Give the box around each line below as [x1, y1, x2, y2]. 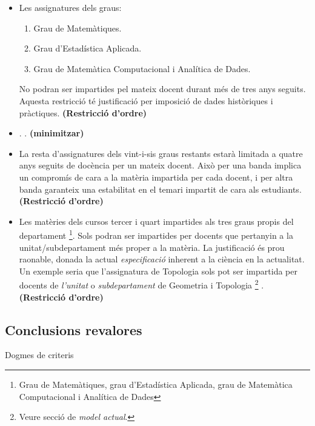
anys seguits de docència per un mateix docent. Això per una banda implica [19, 159, 302, 171]
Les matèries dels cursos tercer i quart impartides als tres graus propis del [19, 215, 294, 227]
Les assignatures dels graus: [19, 1, 122, 13]
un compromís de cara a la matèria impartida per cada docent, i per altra [19, 170, 293, 183]
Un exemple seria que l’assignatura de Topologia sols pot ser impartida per [19, 264, 297, 277]
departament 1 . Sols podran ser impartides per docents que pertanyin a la [19, 227, 293, 241]
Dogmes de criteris [5, 348, 74, 361]
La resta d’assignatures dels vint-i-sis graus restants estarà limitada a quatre [19, 147, 303, 159]
